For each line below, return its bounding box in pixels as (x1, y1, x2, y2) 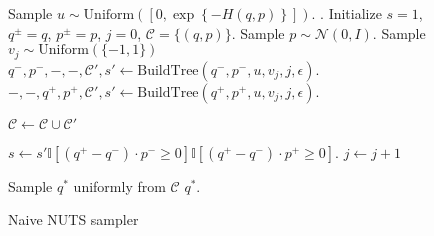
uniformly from (73, 175, 166, 196)
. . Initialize (311, 3, 382, 23)
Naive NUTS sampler (8, 209, 139, 230)
